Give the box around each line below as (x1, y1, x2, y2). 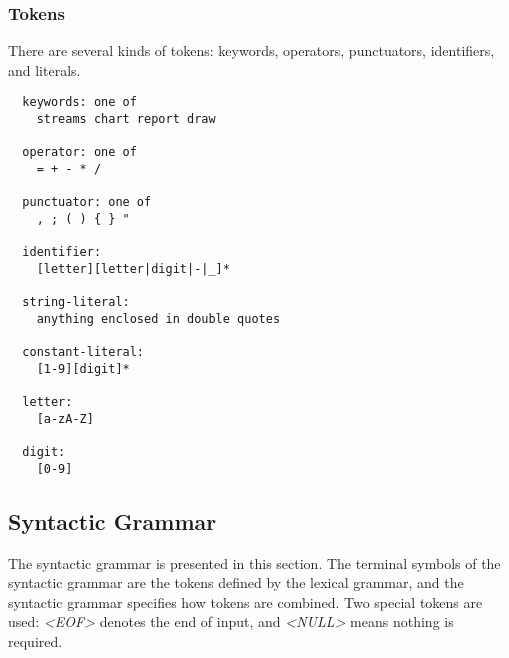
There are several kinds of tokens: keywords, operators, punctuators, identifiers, (8, 40, 495, 61)
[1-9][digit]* (36, 361, 130, 376)
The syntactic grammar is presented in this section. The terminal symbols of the (8, 552, 501, 573)
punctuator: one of (22, 195, 152, 210)
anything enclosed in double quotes (36, 311, 281, 326)
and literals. (8, 59, 81, 80)
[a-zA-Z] (36, 411, 94, 426)
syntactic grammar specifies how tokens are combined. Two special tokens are (8, 591, 483, 612)
